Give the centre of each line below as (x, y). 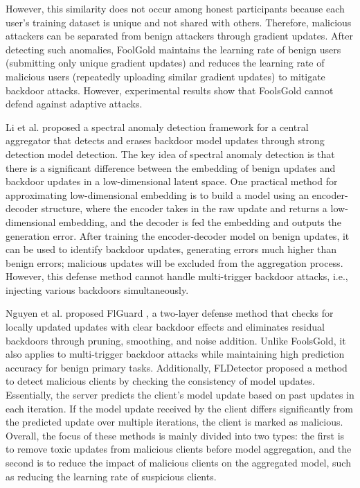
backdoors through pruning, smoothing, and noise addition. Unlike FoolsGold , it (176, 340)
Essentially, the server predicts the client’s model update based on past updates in (180, 395)
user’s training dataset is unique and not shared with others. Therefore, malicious (179, 22)
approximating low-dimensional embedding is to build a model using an (157, 194)
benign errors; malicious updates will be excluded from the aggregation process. (174, 262)
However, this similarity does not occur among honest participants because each (175, 8)
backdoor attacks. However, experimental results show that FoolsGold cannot (170, 90)
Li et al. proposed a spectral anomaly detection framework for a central (157, 127)
